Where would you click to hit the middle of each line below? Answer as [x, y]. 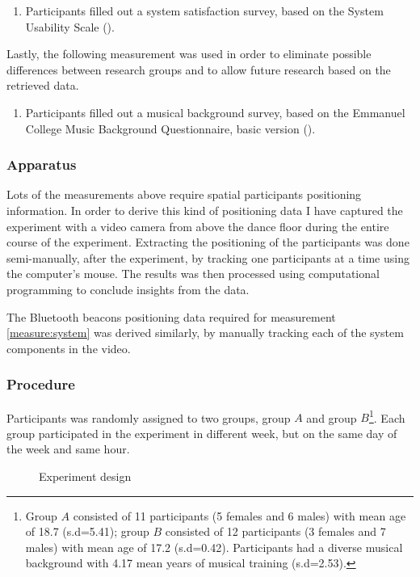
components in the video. [69, 348]
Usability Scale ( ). [70, 26]
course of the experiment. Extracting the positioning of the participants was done [208, 242]
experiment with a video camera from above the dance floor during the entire [198, 226]
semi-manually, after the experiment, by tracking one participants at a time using [208, 257]
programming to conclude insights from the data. [128, 289]
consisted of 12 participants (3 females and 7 [275, 531]
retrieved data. [43, 85]
